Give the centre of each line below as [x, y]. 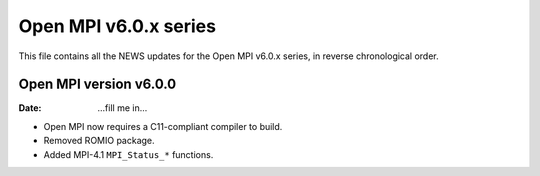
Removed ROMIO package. [99, 141]
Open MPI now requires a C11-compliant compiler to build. [163, 126]
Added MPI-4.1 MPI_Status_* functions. [128, 154]
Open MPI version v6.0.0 [97, 84]
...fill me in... [122, 108]
